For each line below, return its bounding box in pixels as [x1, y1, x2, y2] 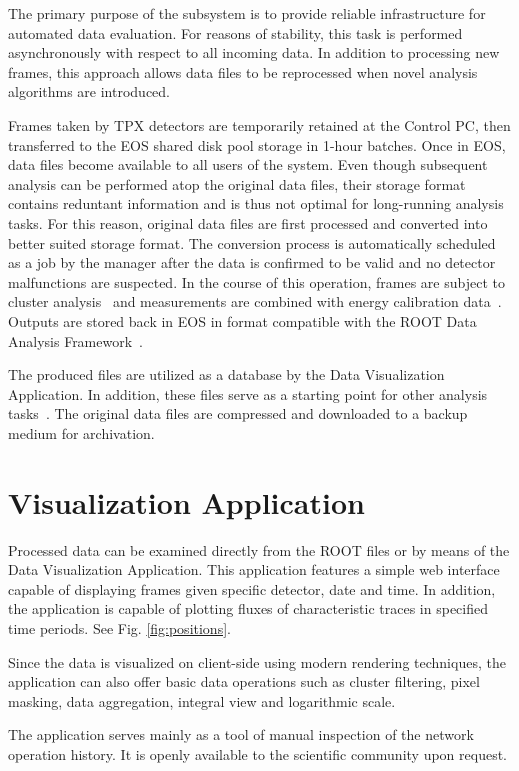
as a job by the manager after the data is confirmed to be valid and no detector [8, 252, 496, 273]
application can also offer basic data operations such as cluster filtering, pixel [8, 671, 480, 692]
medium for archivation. [8, 422, 155, 443]
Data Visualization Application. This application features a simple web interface [8, 559, 500, 580]
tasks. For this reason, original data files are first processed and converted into [8, 212, 488, 233]
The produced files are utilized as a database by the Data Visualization [8, 364, 445, 385]
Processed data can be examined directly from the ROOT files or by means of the [8, 539, 510, 560]
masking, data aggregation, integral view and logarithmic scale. [8, 690, 396, 711]
